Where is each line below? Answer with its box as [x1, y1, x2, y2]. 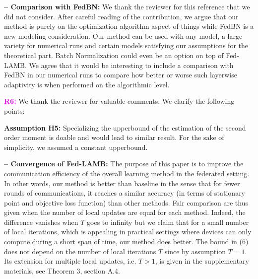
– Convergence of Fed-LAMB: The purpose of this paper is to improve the [4, 158, 244, 169]
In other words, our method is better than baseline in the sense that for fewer [4, 178, 240, 188]
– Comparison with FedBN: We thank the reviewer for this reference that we [4, 1, 250, 11]
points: [4, 105, 25, 116]
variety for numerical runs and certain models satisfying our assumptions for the [4, 40, 248, 51]
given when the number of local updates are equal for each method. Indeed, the [4, 207, 246, 217]
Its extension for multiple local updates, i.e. [4, 256, 136, 266]
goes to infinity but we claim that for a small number [87, 216, 249, 227]
